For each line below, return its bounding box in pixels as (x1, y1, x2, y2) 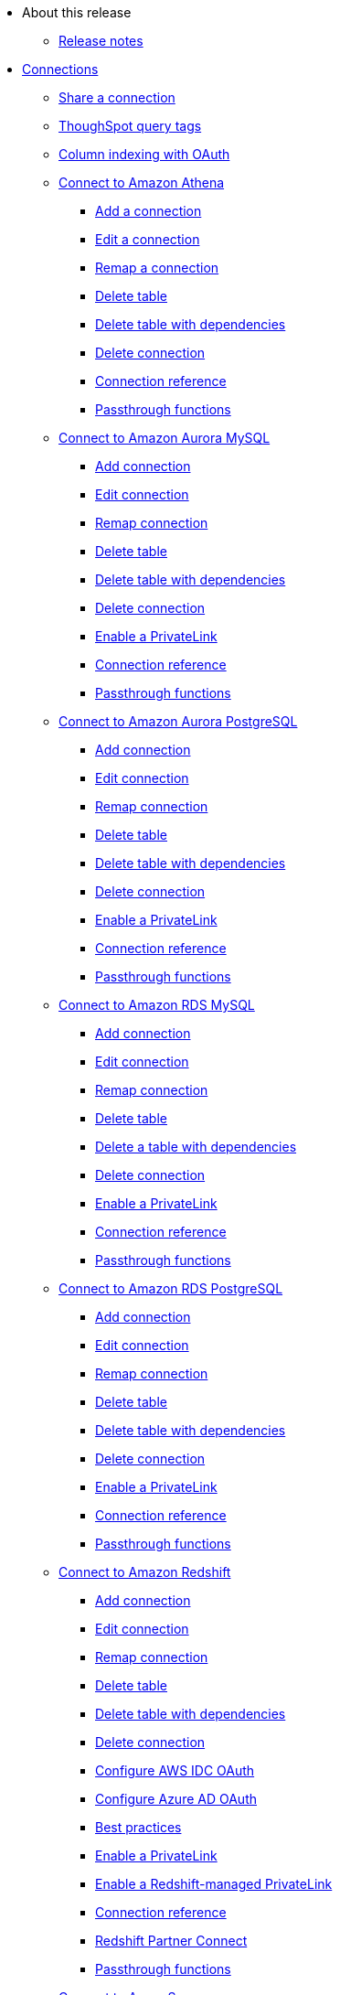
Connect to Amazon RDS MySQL (58, 997, 255, 1013)
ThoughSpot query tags (58, 118, 202, 134)
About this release (22, 5, 132, 20)
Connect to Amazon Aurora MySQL (58, 430, 271, 445)
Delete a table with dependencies (95, 1139, 297, 1154)
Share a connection (58, 90, 175, 105)
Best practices (95, 1819, 182, 1835)
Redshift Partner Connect (95, 1933, 248, 1948)
